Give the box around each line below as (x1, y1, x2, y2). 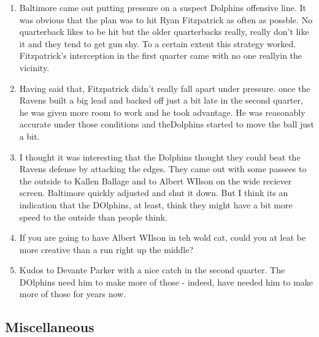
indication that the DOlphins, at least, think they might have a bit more (19, 198, 293, 211)
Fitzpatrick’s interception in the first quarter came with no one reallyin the (19, 49, 302, 62)
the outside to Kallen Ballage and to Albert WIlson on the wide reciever (19, 174, 292, 187)
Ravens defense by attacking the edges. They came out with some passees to (19, 162, 307, 175)
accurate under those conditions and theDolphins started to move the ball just (19, 118, 315, 131)
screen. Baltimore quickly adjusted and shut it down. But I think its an (19, 186, 288, 199)
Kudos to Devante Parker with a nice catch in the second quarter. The (19, 263, 285, 276)
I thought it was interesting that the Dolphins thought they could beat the (19, 150, 301, 163)
